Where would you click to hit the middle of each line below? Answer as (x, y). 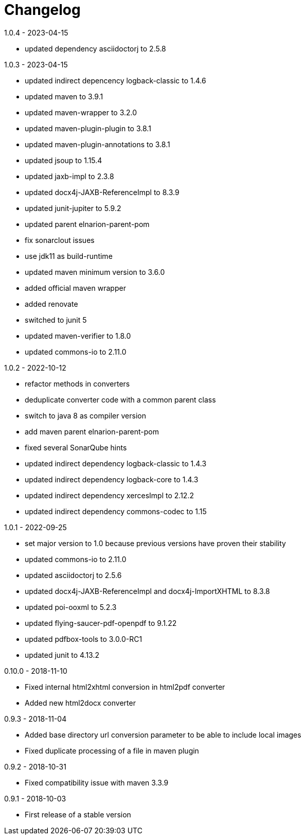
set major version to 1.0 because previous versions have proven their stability (155, 543)
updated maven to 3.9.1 (64, 96)
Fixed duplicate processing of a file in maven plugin (112, 750)
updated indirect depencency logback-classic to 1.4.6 (115, 80)
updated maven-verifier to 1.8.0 (78, 336)
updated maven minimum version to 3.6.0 (95, 272)
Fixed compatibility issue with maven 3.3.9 (97, 782)
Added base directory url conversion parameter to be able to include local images (163, 735)
